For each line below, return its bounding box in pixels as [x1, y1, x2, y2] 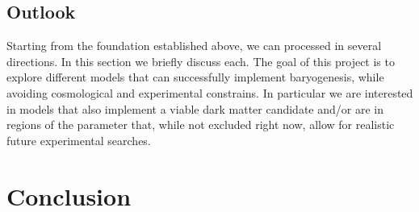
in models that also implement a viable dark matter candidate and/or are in [6, 100, 383, 117]
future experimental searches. [6, 131, 151, 148]
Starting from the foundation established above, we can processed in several [6, 37, 382, 54]
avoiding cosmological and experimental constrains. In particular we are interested [6, 84, 413, 101]
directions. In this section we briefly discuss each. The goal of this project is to [6, 52, 395, 69]
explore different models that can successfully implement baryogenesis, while [6, 69, 384, 85]
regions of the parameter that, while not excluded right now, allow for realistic [6, 116, 395, 133]
